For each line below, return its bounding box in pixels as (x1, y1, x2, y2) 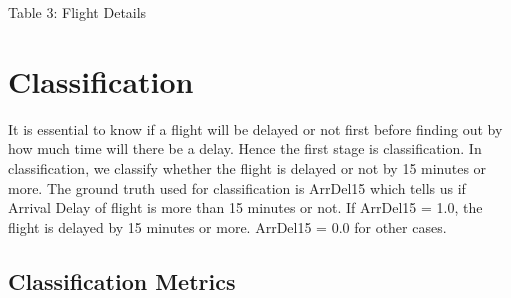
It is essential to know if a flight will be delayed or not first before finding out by (8, 118, 503, 139)
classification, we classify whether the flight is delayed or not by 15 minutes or (8, 157, 487, 178)
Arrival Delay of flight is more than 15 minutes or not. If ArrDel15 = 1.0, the (8, 197, 483, 218)
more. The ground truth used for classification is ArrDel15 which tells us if (8, 177, 466, 198)
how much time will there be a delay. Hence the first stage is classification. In (8, 138, 482, 159)
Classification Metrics (8, 265, 236, 296)
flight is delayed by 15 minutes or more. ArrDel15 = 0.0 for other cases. (8, 216, 447, 237)
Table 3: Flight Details (8, 2, 147, 22)
